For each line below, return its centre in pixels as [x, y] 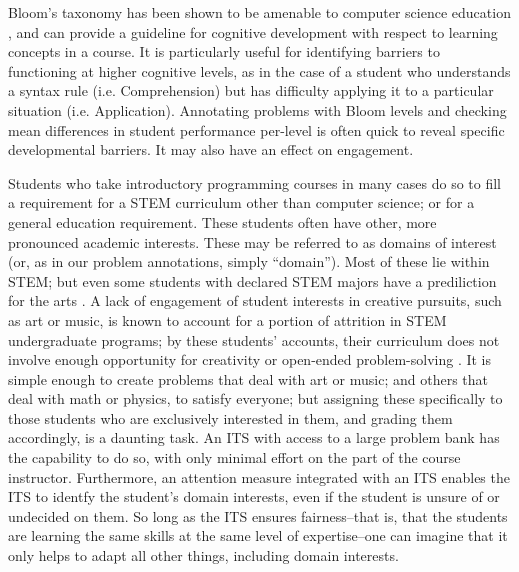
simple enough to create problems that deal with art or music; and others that [248, 378]
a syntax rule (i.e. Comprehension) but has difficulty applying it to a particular [251, 90]
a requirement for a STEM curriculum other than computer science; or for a [241, 202]
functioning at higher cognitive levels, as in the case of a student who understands [259, 70]
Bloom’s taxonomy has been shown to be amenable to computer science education [259, 12]
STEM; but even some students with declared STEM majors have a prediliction [252, 280]
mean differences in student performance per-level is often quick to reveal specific [256, 129]
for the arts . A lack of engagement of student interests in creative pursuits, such [255, 300]
